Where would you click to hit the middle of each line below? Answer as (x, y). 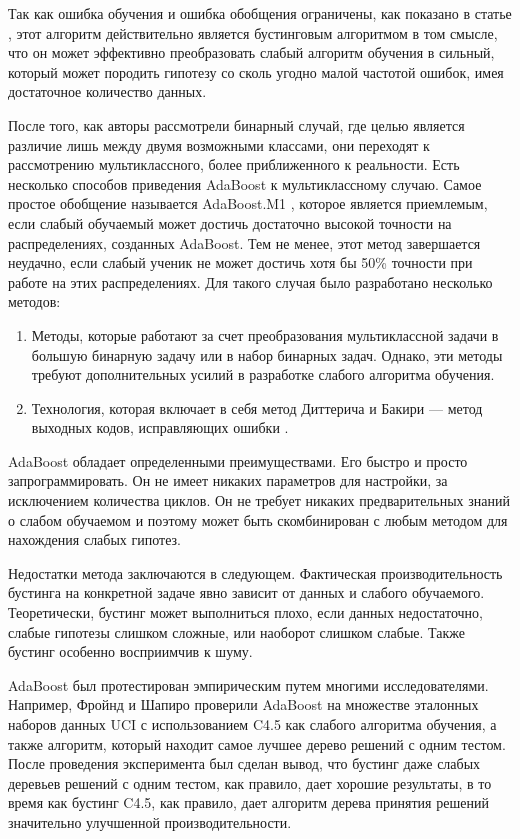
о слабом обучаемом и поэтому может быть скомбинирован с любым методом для (258, 519)
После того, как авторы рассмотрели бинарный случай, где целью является (236, 124)
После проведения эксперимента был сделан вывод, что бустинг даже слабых (244, 763)
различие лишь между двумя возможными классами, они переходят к (219, 144)
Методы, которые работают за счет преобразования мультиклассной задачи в (265, 334)
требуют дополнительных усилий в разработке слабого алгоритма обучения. (263, 374)
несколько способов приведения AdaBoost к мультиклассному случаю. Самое (245, 183)
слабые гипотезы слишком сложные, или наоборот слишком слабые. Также (236, 631)
